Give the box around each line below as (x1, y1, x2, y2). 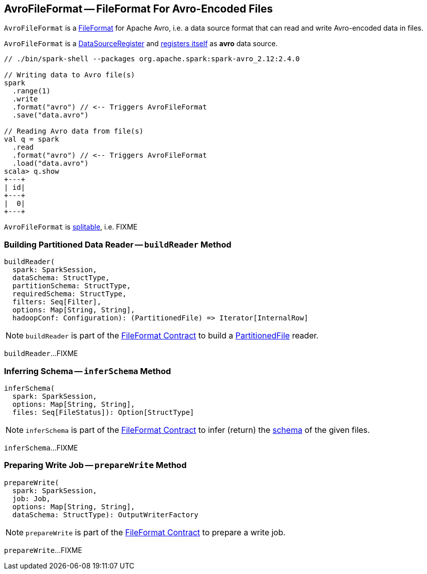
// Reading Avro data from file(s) (4, 127, 144, 136)
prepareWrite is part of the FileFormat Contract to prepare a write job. (26, 527, 286, 537)
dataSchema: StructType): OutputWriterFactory (12, 510, 198, 519)
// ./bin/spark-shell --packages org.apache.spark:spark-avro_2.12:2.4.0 (4, 55, 300, 63)
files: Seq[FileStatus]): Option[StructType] (12, 408, 194, 416)
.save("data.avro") (12, 111, 89, 120)
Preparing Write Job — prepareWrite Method (4, 460, 187, 471)
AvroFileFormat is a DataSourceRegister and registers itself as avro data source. (4, 39, 278, 48)
